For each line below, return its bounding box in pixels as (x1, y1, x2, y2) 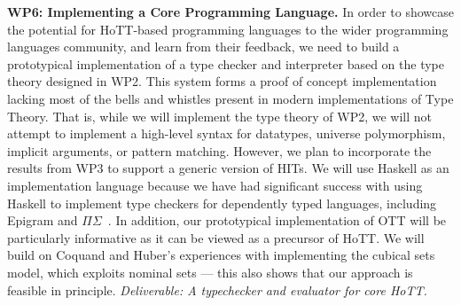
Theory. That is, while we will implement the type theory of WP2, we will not (7, 106, 433, 125)
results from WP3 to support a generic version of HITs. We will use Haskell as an (7, 159, 449, 177)
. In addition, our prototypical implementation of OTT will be (107, 211, 447, 230)
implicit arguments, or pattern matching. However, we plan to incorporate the (7, 141, 432, 160)
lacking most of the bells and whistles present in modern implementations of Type (7, 89, 454, 107)
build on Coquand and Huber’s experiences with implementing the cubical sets (7, 246, 435, 264)
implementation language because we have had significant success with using (7, 176, 423, 194)
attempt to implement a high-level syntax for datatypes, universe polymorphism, (7, 124, 446, 143)
